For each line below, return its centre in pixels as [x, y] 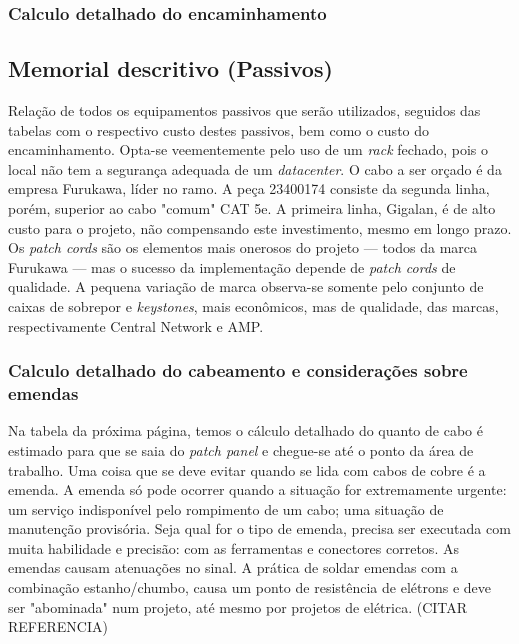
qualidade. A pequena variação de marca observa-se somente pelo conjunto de [246, 286]
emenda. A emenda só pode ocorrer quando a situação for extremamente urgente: [257, 489]
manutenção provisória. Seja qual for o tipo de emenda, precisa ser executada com [259, 528]
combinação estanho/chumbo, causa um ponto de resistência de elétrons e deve [250, 587]
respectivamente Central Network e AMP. [136, 325]
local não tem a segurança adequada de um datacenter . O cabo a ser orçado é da [255, 168]
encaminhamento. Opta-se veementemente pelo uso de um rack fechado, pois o [248, 149]
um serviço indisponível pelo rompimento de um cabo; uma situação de [226, 508]
